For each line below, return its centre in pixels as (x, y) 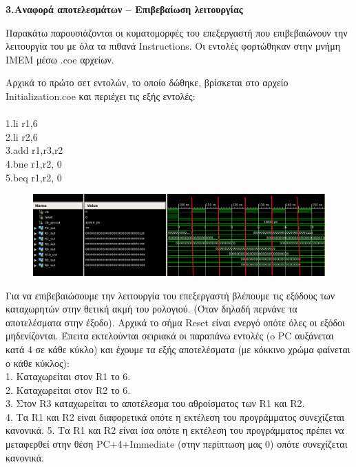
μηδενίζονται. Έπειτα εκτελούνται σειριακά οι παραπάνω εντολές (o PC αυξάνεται (170, 336)
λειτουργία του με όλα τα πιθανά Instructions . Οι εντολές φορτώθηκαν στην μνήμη (173, 46)
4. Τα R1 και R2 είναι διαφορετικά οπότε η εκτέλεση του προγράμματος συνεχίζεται (175, 416)
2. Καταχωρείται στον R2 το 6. (68, 389)
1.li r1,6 (22, 123)
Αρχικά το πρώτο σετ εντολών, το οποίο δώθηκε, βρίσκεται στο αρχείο (147, 82)
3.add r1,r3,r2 (34, 150)
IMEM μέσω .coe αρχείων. (60, 59)
